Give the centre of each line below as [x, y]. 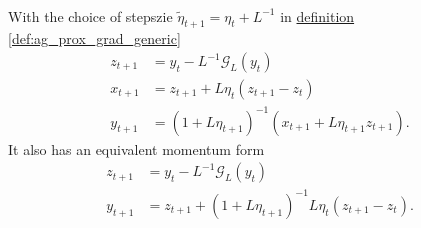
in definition [317, 15]
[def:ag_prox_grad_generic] [94, 38]
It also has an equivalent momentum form [136, 148]
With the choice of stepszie [90, 15]
